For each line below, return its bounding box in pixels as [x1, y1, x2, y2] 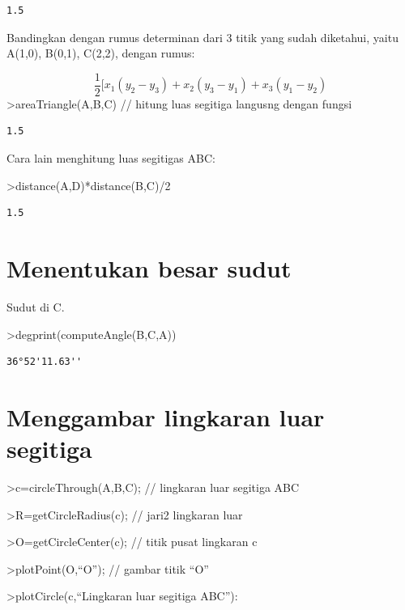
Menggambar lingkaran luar [6, 400, 325, 433]
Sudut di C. [6, 298, 65, 315]
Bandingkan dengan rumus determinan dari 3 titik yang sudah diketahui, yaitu [6, 28, 399, 45]
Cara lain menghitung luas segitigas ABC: [6, 150, 215, 167]
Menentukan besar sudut [6, 252, 292, 284]
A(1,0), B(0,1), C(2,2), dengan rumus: [6, 44, 195, 61]
